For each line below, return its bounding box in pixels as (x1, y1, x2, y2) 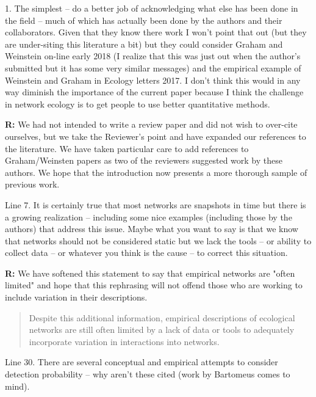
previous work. (5, 178, 60, 191)
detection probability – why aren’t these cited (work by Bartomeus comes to (5, 368, 290, 381)
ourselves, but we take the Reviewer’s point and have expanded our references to (5, 129, 306, 142)
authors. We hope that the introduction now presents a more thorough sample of (5, 166, 307, 178)
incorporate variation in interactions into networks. (29, 335, 220, 348)
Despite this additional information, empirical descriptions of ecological (29, 311, 295, 324)
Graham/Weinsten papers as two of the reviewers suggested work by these (5, 154, 282, 167)
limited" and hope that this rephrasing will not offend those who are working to (5, 279, 303, 291)
